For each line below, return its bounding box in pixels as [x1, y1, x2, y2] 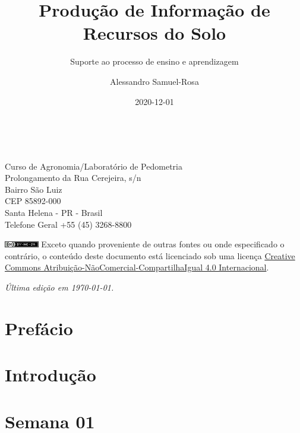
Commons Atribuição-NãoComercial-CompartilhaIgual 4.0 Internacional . [5, 261, 269, 273]
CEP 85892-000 [5, 195, 61, 207]
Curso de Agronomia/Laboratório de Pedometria [5, 160, 182, 172]
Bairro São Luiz [5, 183, 62, 195]
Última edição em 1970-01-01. [5, 281, 114, 294]
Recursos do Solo [83, 21, 226, 45]
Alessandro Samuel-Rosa [110, 75, 199, 87]
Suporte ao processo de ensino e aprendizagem [70, 55, 239, 68]
